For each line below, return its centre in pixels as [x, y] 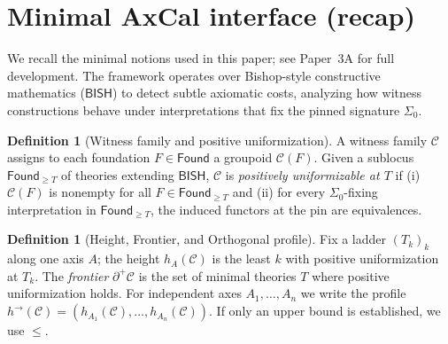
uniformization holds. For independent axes [124, 293]
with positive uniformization [362, 258]
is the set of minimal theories [217, 275]
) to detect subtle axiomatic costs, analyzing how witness [267, 93]
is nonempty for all [100, 192]
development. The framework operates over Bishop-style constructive [194, 75]
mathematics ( [46, 93]
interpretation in [52, 209]
